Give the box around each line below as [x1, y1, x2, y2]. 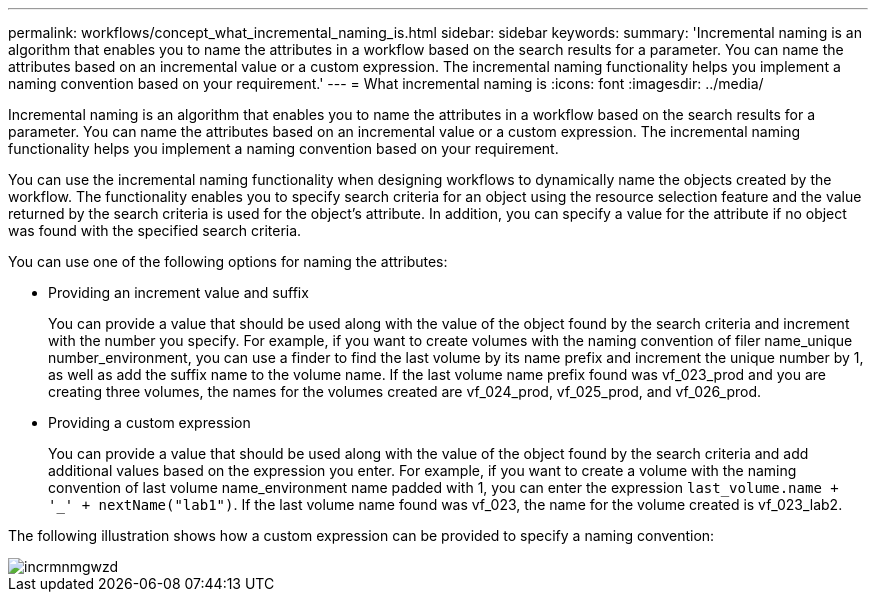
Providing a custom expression [48, 414, 251, 431]
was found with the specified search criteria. [8, 222, 302, 239]
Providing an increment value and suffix [48, 284, 309, 301]
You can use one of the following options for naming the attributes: [8, 253, 448, 270]
